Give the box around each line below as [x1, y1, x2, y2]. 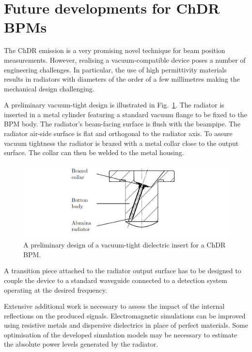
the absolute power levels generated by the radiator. [4, 339, 158, 349]
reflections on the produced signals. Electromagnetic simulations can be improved [4, 310, 246, 320]
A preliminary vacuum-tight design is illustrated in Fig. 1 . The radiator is [4, 100, 224, 110]
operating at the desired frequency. [4, 284, 107, 295]
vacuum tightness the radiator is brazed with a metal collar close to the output [4, 138, 239, 148]
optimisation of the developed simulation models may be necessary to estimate [4, 329, 237, 339]
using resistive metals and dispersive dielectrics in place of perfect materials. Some [4, 320, 248, 330]
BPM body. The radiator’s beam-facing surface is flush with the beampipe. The [4, 119, 241, 129]
